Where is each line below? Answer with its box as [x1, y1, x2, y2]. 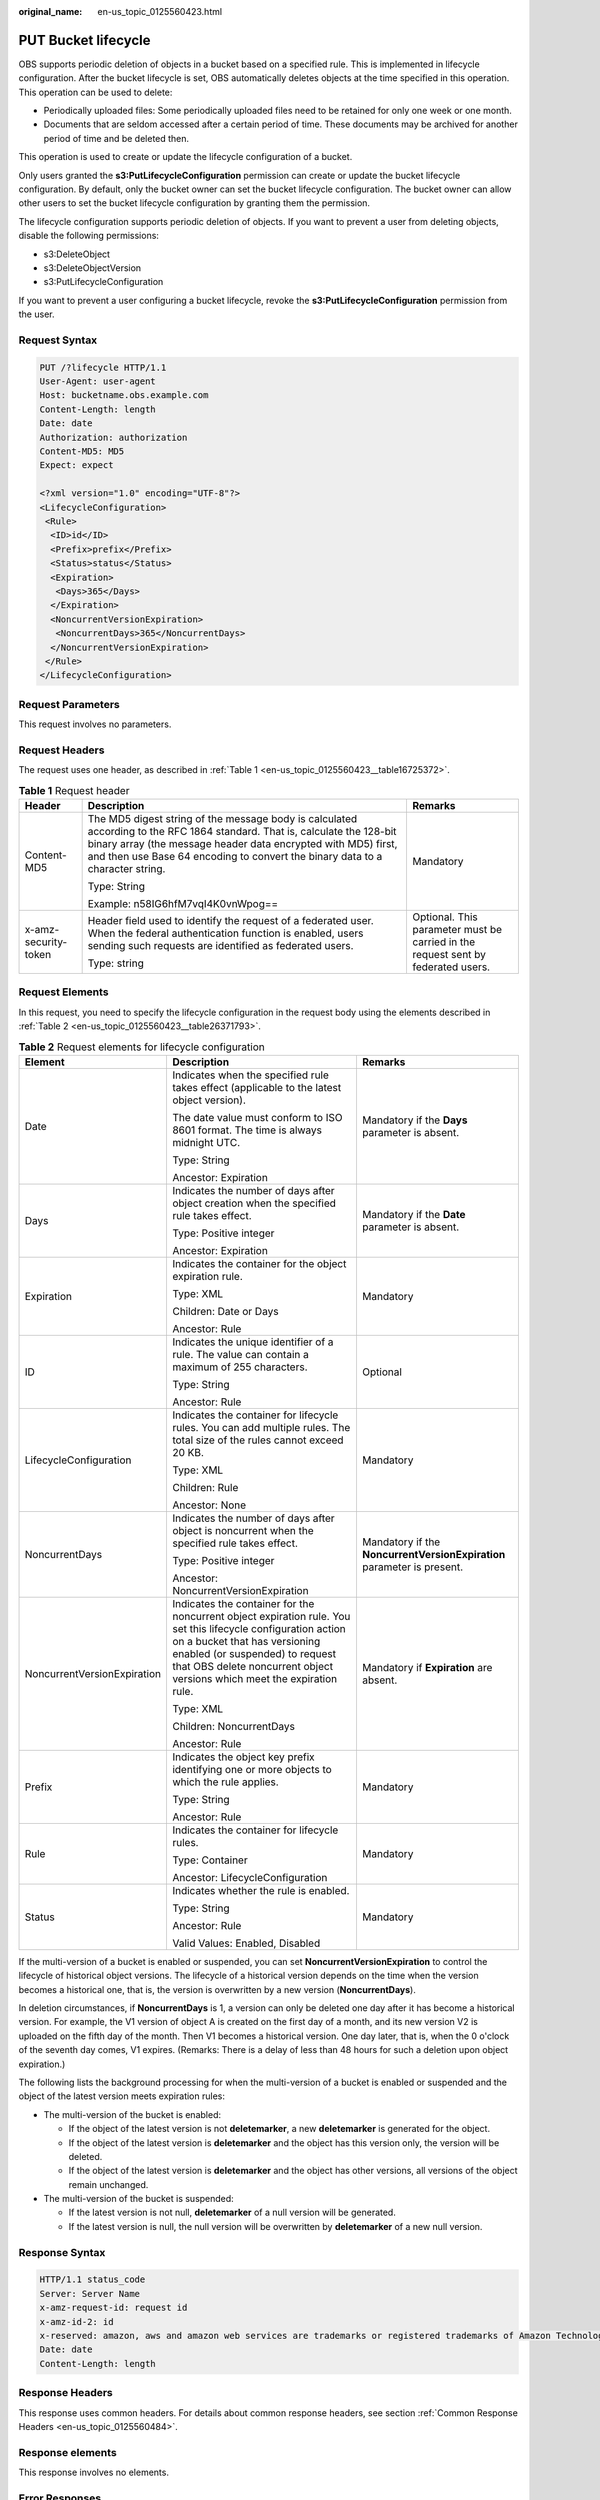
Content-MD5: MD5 [39, 446, 125, 457]
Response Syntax [18, 2245, 106, 2259]
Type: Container [171, 1853, 249, 1867]
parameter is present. [361, 1560, 464, 1574]
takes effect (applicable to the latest [171, 1080, 342, 1094]
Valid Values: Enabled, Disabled [171, 1936, 321, 1950]
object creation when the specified [171, 1196, 337, 1210]
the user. [18, 308, 55, 320]
